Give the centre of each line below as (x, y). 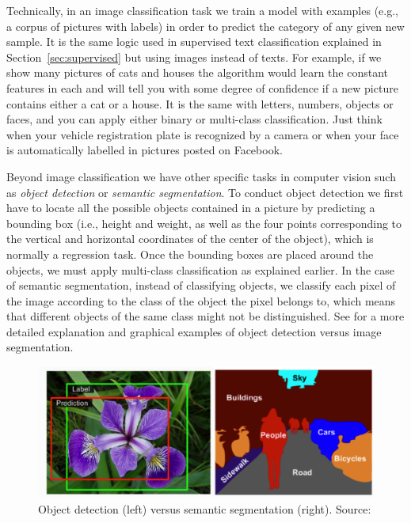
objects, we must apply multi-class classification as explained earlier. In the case (200, 269)
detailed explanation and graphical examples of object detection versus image (194, 331)
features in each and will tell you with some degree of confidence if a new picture (202, 87)
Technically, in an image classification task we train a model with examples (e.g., (202, 10)
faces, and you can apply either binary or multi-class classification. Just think (194, 119)
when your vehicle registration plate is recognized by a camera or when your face (203, 134)
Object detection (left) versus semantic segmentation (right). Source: (205, 509)
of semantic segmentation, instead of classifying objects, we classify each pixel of (201, 285)
